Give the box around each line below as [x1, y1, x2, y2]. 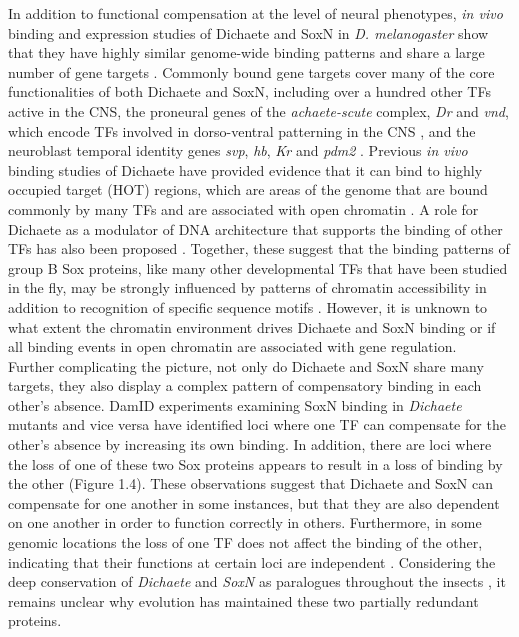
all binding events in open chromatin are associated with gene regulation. [8, 336, 457, 357]
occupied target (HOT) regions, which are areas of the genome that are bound [8, 179, 488, 200]
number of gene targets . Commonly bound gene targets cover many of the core [8, 61, 495, 82]
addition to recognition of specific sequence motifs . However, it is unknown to [8, 296, 488, 317]
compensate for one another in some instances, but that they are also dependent [8, 492, 500, 513]
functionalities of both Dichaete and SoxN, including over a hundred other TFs [8, 81, 491, 102]
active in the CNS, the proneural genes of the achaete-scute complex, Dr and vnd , [8, 100, 509, 121]
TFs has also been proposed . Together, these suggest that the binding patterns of [8, 238, 510, 259]
